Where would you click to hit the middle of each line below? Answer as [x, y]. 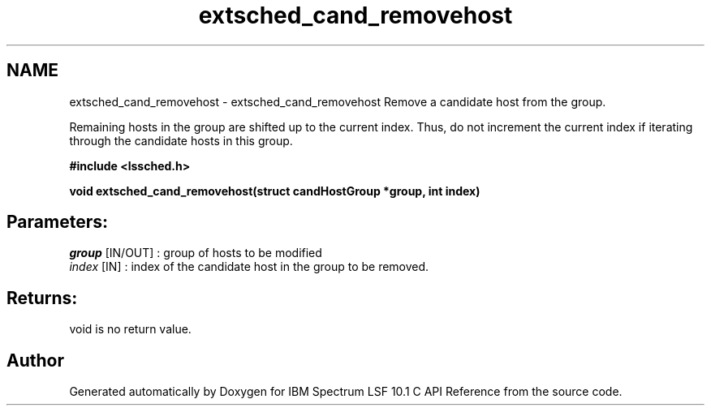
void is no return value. [130, 329]
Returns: [42, 298]
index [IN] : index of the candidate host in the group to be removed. [249, 267]
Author [35, 360]
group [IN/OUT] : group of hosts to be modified [196, 253]
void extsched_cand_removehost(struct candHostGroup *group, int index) [275, 191]
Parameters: [57, 222]
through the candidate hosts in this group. [181, 140]
